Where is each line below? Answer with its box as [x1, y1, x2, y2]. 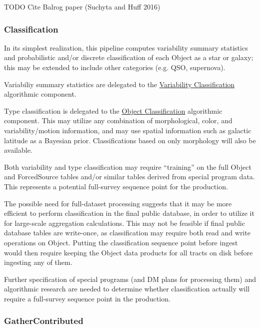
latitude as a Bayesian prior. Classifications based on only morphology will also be [4, 135, 256, 145]
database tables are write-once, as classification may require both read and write [4, 227, 250, 238]
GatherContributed [4, 314, 83, 327]
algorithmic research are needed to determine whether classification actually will [4, 283, 250, 294]
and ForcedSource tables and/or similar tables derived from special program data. [4, 171, 255, 182]
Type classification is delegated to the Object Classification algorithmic [4, 105, 222, 116]
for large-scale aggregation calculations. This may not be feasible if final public [4, 217, 245, 228]
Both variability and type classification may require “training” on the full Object [4, 161, 251, 172]
